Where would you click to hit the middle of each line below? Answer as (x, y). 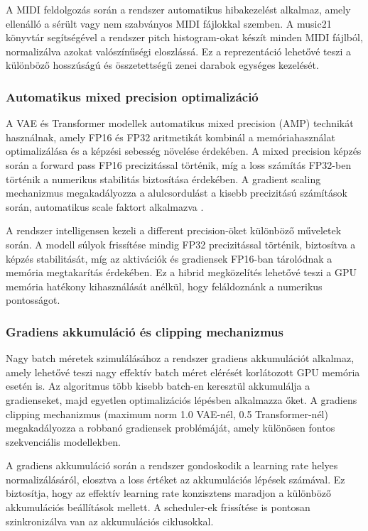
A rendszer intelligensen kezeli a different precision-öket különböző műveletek (174, 230)
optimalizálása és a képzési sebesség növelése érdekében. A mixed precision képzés (184, 151)
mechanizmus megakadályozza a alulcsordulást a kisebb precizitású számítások (177, 193)
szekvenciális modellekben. (63, 441)
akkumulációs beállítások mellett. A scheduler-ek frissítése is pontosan (158, 507)
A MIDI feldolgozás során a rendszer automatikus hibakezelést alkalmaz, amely (178, 9)
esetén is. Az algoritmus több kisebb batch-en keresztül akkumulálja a (158, 386)
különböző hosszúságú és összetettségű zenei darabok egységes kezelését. (162, 65)
